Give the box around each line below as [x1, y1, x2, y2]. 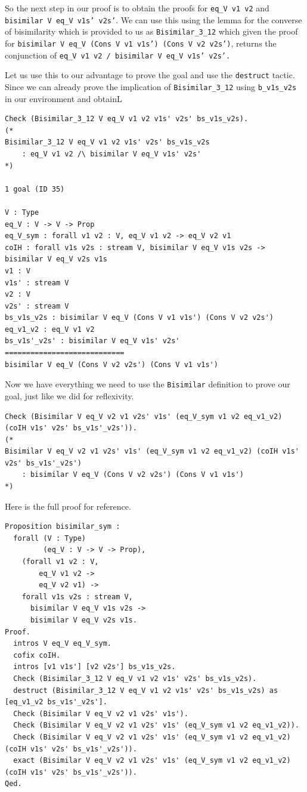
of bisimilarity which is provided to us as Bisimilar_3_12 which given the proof [5, 25, 298, 38]
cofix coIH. [13, 651, 61, 660]
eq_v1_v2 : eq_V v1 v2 [5, 325, 95, 334]
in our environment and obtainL [5, 92, 122, 104]
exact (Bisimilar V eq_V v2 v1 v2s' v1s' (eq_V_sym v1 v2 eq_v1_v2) [13, 756, 291, 765]
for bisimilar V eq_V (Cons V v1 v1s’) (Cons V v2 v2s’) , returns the [5, 36, 277, 49]
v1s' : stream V [5, 278, 69, 287]
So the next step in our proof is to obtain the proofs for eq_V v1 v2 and [5, 2, 269, 14]
